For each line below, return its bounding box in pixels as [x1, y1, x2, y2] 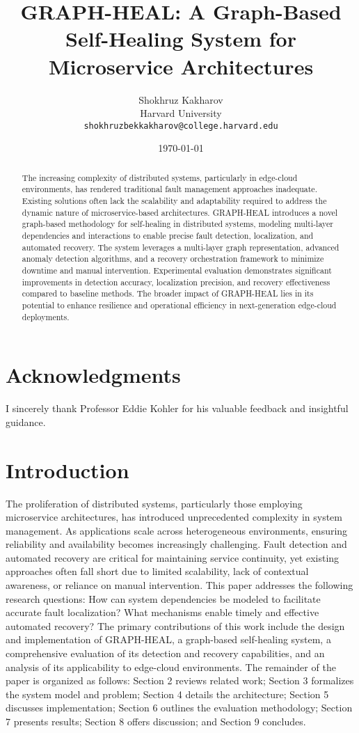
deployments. [22, 310, 70, 322]
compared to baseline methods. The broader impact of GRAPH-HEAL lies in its [22, 287, 314, 299]
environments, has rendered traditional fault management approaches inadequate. [22, 183, 317, 195]
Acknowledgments [6, 361, 181, 389]
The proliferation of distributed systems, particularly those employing [6, 496, 303, 510]
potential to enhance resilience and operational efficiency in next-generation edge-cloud [22, 299, 337, 310]
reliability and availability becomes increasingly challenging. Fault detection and [6, 537, 347, 551]
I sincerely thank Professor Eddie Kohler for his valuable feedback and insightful [6, 401, 349, 416]
